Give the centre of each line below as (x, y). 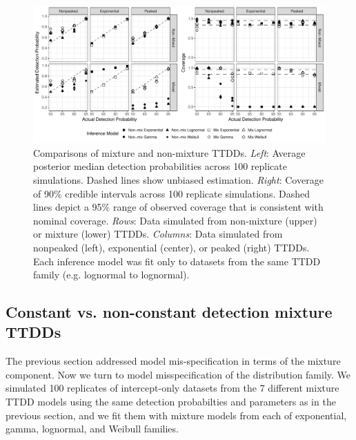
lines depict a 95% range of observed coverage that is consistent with (178, 207)
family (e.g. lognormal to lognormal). (111, 275)
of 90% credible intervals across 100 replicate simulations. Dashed (171, 193)
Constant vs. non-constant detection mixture (169, 312)
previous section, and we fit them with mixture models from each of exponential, (176, 415)
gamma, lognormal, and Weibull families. (92, 429)
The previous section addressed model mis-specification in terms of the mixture (173, 361)
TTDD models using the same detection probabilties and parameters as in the (171, 402)
